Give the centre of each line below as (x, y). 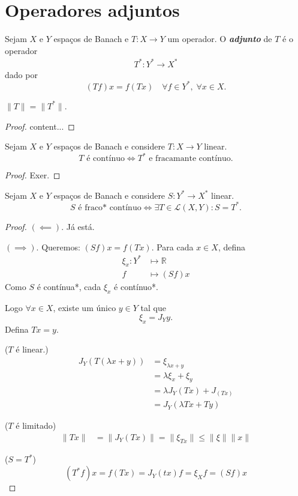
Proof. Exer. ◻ (33, 175)
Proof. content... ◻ (40, 126)
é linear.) (32, 349)
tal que (153, 308)
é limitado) (36, 425)
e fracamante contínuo (190, 159)
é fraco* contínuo (110, 207)
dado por (21, 74)
